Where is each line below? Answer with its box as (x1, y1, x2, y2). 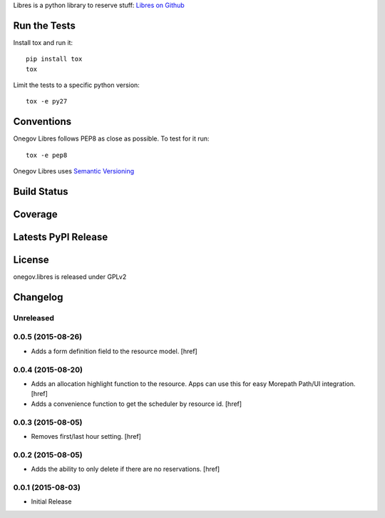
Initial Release (31, 497, 72, 506)
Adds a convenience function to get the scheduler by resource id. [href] (31, 400, 242, 408)
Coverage (13, 208, 58, 220)
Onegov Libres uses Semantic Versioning (13, 167, 135, 176)
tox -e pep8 (26, 151, 68, 159)
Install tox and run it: (13, 38, 73, 46)
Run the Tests (13, 19, 76, 31)
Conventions (13, 116, 72, 128)
